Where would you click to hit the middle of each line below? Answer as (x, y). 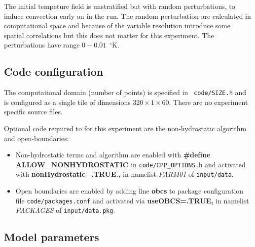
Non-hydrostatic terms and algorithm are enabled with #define (113, 155)
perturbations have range (42, 45)
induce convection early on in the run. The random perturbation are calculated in (127, 16)
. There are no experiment (208, 102)
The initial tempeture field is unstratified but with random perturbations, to (120, 6)
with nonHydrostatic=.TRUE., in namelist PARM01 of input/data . (125, 174)
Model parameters (52, 237)
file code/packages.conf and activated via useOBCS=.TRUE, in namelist (132, 200)
